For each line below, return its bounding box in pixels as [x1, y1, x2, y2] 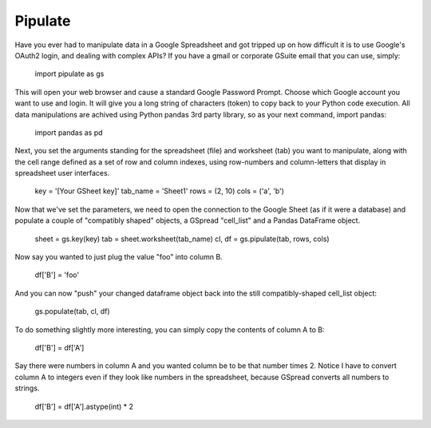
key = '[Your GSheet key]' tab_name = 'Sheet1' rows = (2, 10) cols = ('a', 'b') [34, 186, 285, 196]
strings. [14, 383, 40, 393]
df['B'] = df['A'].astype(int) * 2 [34, 402, 134, 411]
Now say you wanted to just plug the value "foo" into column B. [14, 252, 223, 262]
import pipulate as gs [34, 69, 105, 79]
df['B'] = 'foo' [34, 270, 80, 279]
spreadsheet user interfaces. [14, 168, 110, 178]
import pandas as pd [34, 128, 103, 137]
